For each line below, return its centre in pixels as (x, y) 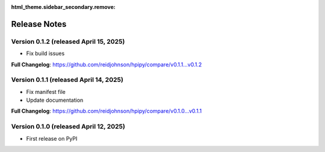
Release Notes (39, 24)
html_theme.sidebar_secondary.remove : (63, 7)
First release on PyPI (52, 138)
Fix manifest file (46, 92)
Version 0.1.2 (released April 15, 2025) (68, 41)
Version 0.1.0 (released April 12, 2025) (68, 127)
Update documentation (55, 100)
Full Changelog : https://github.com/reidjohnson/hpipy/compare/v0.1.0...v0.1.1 (106, 111)
